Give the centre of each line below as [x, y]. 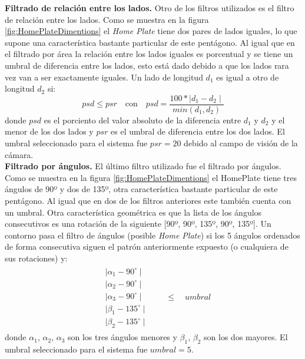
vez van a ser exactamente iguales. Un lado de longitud [104, 77]
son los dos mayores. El [246, 337]
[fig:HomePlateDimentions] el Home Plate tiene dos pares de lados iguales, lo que [151, 31]
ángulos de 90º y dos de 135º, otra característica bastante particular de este [141, 189]
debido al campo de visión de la [241, 143]
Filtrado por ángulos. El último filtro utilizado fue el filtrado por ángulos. [143, 166]
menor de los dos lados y [49, 131]
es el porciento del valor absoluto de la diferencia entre [142, 120]
